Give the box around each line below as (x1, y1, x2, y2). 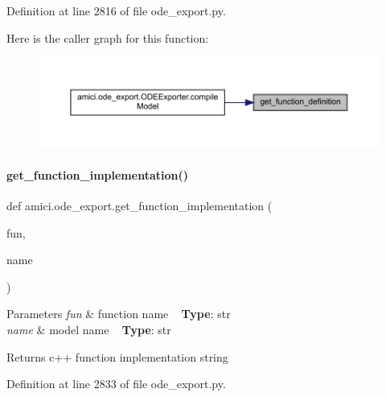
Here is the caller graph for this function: (6, 29, 209, 46)
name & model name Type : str (6, 321, 171, 338)
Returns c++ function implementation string (6, 348, 228, 365)
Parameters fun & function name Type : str (6, 305, 231, 322)
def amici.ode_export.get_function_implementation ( (6, 197, 273, 214)
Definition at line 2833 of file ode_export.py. (6, 375, 226, 392)
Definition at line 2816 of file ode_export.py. (6, 2, 226, 19)
